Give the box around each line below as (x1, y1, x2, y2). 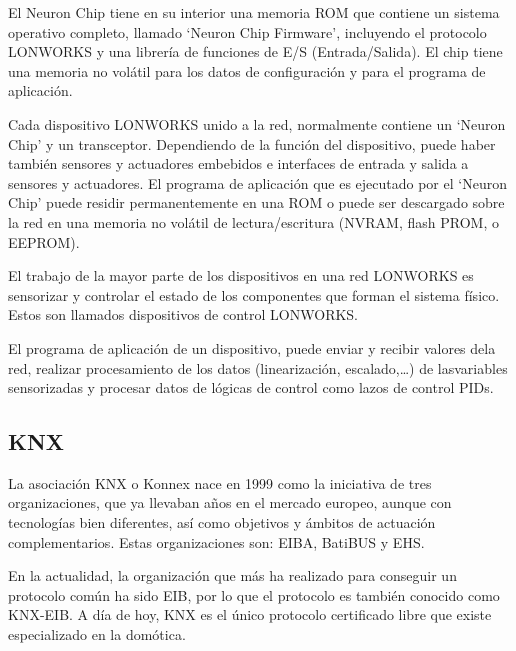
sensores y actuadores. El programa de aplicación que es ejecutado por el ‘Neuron (8, 172, 507, 193)
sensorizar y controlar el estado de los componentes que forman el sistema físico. (8, 284, 500, 305)
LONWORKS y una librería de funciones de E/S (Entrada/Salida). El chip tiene (8, 41, 503, 62)
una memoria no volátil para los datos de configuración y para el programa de (8, 60, 486, 81)
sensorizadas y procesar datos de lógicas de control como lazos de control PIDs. (8, 377, 494, 398)
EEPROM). (8, 231, 80, 252)
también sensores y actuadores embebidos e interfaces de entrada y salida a (8, 153, 469, 174)
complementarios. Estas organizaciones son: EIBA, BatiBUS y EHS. (8, 531, 425, 552)
